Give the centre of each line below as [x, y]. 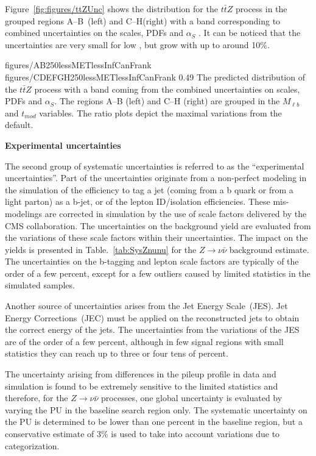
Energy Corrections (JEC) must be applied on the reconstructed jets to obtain [152, 317]
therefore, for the [37, 398]
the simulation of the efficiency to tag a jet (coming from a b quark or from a [149, 189]
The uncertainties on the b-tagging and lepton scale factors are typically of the [152, 261]
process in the [261, 9]
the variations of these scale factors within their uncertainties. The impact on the [156, 237]
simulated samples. [40, 285]
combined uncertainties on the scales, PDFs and [94, 33]
